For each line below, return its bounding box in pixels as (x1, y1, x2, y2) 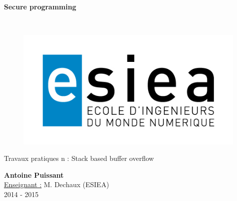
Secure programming (4, 1, 77, 11)
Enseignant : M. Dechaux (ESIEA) (4, 179, 109, 190)
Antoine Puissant (4, 169, 64, 180)
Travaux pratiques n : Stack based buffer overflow (4, 153, 154, 163)
